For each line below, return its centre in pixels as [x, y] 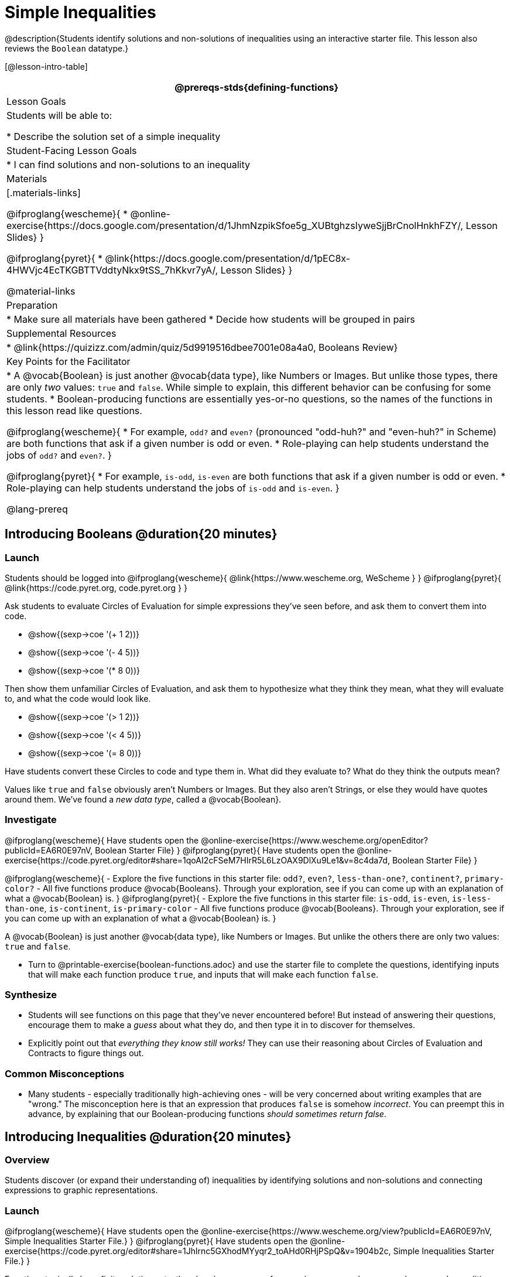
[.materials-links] [44, 192]
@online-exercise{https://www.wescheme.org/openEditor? [314, 840]
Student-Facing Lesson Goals [72, 150]
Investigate [31, 820]
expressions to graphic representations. [81, 1190]
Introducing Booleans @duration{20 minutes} [141, 534]
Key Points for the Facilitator [69, 361]
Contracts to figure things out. [86, 1053]
